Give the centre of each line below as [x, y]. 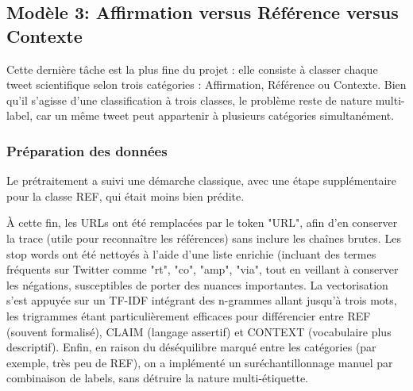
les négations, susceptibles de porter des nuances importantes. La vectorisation [197, 284]
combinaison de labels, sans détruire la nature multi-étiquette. [157, 378]
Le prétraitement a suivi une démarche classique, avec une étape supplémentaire [201, 180]
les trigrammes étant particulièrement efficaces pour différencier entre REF [189, 315]
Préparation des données [87, 150]
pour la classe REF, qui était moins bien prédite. [125, 195]
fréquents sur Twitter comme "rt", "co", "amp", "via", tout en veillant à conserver [203, 269]
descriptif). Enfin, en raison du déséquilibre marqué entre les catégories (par [191, 347]
